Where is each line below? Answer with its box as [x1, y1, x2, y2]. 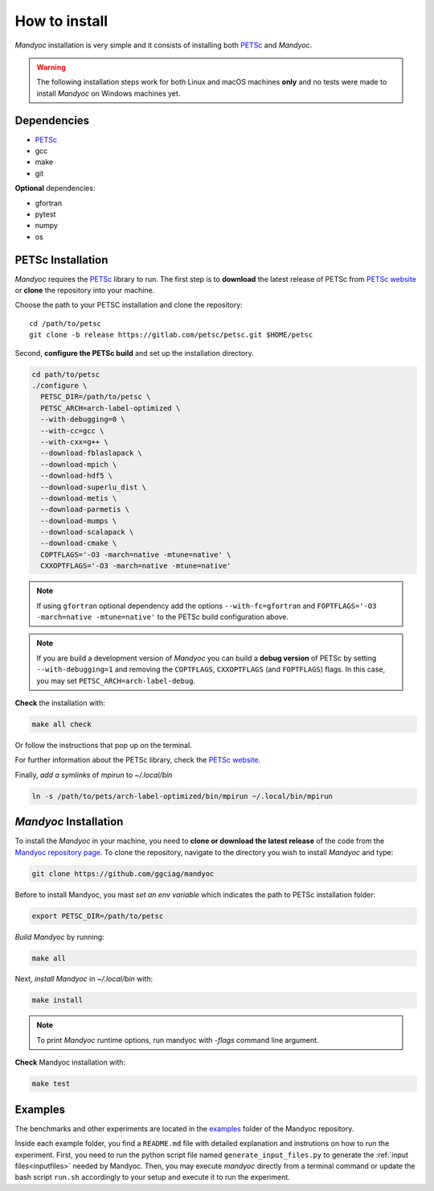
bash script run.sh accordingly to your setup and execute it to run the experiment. [14, 1172, 291, 1182]
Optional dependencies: [14, 184, 96, 193]
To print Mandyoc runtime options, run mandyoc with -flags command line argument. [36, 1035, 319, 1044]
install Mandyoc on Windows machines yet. [36, 89, 181, 98]
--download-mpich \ [40, 460, 117, 469]
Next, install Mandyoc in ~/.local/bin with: [14, 974, 153, 984]
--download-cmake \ [40, 539, 117, 548]
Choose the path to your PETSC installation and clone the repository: [14, 300, 243, 310]
